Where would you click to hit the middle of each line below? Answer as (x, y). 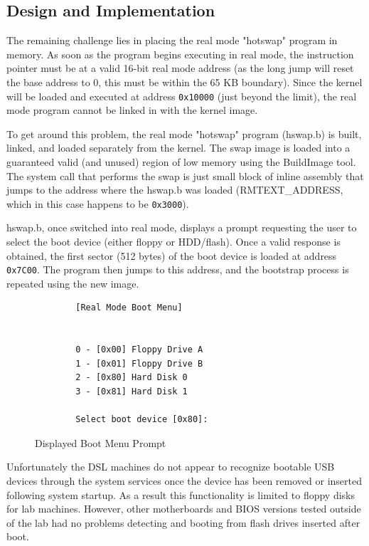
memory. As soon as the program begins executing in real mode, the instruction (180, 54)
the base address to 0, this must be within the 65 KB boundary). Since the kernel (184, 82)
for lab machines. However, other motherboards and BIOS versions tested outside (184, 509)
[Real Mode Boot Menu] (129, 308)
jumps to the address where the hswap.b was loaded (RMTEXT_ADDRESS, (175, 190)
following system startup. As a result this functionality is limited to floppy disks (181, 494)
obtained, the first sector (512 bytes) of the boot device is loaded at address (172, 255)
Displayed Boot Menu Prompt (101, 442)
